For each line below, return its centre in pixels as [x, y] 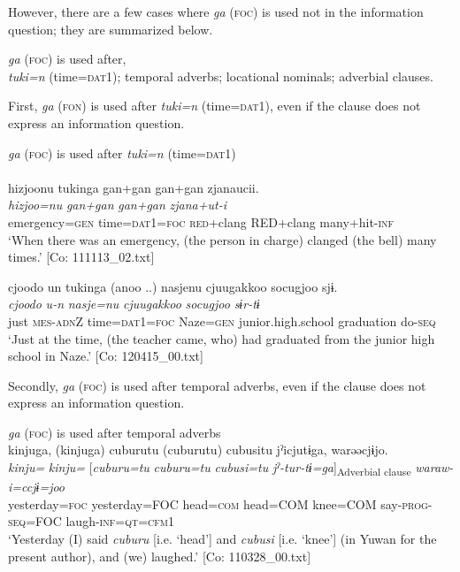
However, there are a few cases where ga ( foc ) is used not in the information [216, 11]
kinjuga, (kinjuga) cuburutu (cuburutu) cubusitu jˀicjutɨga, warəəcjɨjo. [198, 450]
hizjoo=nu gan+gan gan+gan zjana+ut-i [117, 205]
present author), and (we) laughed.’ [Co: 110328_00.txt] [160, 556]
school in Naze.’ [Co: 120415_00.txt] [106, 356]
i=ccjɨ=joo [37, 487]
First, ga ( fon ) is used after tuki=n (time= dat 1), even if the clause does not [215, 106]
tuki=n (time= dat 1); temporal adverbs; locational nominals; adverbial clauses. [221, 76]
